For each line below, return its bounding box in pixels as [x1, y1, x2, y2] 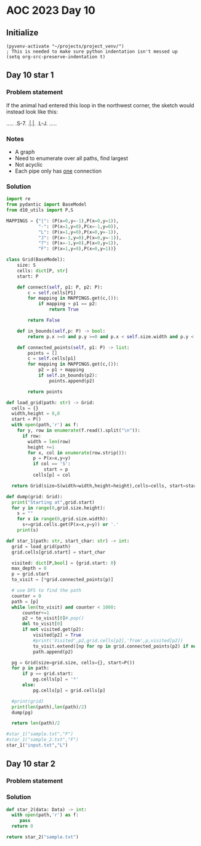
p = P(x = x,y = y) [32, 455, 71, 462]
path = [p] [11, 598, 39, 604]
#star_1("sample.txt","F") [6, 731, 74, 737]
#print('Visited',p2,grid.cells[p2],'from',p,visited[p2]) [32, 637, 184, 643]
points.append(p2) [48, 378, 95, 384]
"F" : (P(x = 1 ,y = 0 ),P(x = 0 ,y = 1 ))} [38, 246, 117, 252]
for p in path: [11, 665, 50, 672]
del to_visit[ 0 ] [22, 621, 63, 627]
